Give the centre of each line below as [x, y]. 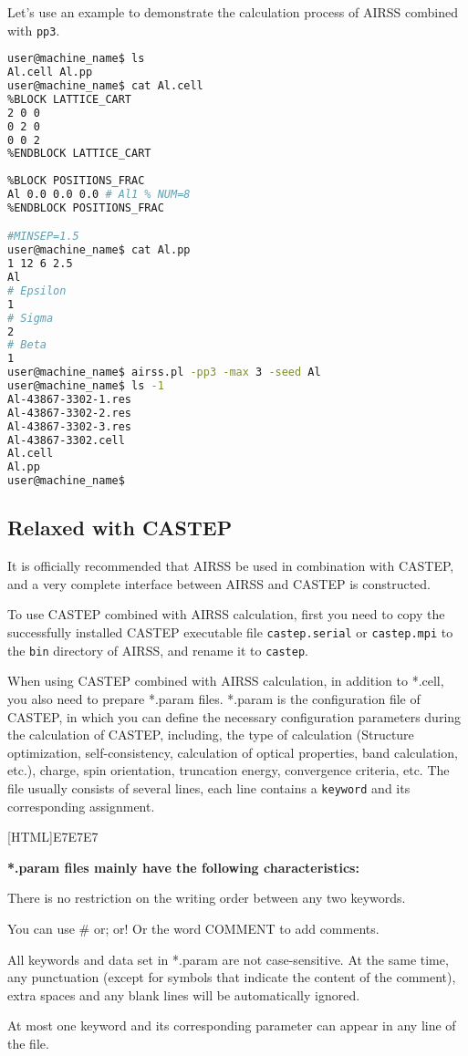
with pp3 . [34, 30]
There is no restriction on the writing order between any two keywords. [207, 898]
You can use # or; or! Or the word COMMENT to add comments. [193, 928]
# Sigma [31, 318]
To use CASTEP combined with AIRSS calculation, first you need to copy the [226, 614]
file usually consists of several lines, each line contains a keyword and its [209, 787]
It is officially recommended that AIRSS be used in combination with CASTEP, [231, 566]
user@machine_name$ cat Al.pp [99, 250]
